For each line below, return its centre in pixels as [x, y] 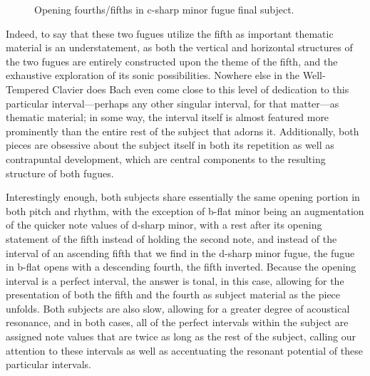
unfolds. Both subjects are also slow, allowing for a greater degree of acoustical [178, 308]
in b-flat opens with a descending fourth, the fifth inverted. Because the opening [181, 267]
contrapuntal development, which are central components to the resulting [166, 158]
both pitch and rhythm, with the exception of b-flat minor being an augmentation [185, 210]
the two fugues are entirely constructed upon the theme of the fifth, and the [172, 61]
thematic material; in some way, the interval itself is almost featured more [168, 117]
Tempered [27, 89]
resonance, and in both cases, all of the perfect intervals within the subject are [177, 322]
